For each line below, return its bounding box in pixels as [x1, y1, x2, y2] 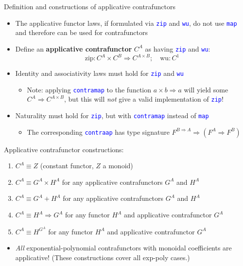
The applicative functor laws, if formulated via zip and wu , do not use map [15, 18, 237, 28]
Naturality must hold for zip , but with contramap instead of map [15, 110, 209, 120]
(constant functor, [40, 160, 94, 171]
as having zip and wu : [145, 43, 210, 53]
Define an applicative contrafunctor [15, 43, 132, 53]
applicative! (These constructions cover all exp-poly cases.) [15, 252, 190, 262]
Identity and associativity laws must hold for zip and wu [15, 68, 184, 78]
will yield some [184, 84, 228, 94]
